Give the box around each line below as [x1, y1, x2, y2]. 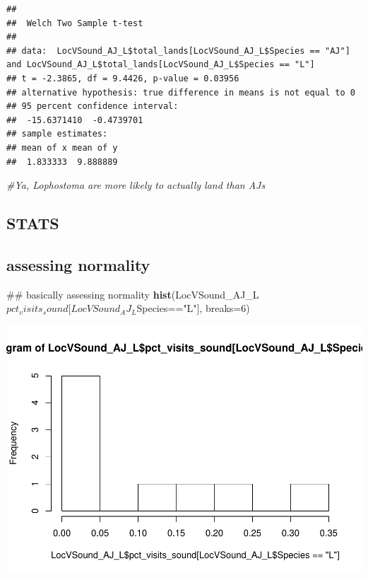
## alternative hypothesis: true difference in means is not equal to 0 [6, 87, 355, 98]
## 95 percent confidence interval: [6, 101, 179, 112]
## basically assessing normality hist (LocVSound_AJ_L [6, 287, 259, 301]
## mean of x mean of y [6, 142, 118, 153]
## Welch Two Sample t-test [6, 18, 143, 28]
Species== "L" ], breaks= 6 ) [136, 301, 250, 316]
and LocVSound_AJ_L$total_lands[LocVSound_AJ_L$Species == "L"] [6, 59, 315, 70]
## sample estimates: [6, 129, 108, 139]
